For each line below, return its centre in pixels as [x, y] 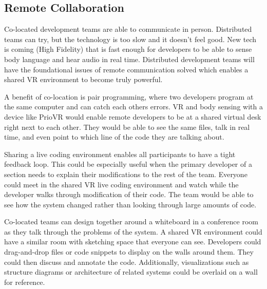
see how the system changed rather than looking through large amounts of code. [130, 204]
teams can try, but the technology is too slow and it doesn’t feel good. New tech [130, 39]
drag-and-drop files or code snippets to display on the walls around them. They [129, 252]
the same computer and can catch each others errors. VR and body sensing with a [133, 107]
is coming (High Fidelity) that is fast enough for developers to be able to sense [128, 49]
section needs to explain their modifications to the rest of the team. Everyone [126, 174]
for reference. [25, 282]
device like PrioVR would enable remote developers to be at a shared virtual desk [133, 116]
